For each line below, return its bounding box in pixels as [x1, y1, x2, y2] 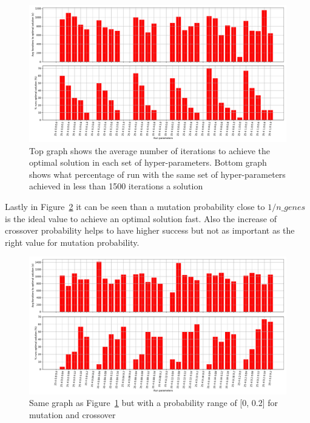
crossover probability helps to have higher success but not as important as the [5, 224, 295, 237]
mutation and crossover [29, 408, 116, 421]
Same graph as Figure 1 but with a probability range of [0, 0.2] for [29, 396, 278, 409]
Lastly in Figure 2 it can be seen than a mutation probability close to [5, 200, 265, 213]
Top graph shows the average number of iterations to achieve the [29, 144, 271, 157]
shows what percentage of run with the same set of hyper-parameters [29, 168, 286, 180]
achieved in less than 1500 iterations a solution [29, 180, 203, 192]
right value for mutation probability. [5, 235, 140, 248]
